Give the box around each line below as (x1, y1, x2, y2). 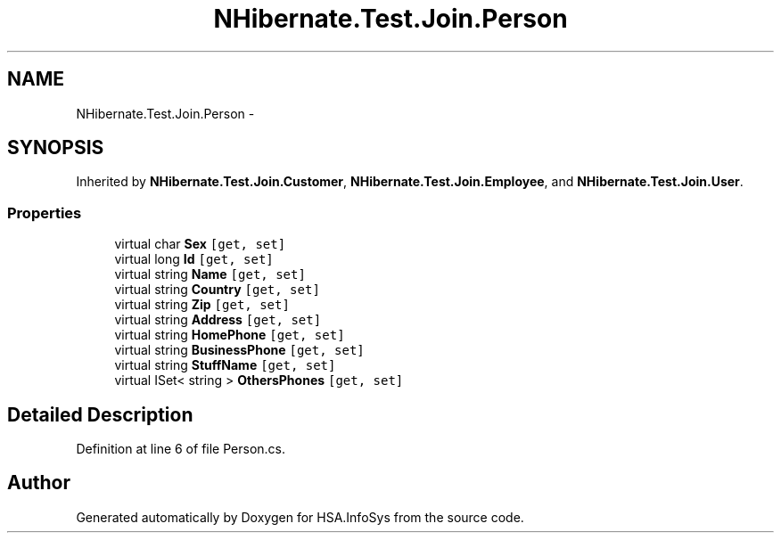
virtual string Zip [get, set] (114, 297, 290, 313)
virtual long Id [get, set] (114, 251, 274, 267)
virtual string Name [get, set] (114, 266, 306, 282)
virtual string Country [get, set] (114, 282, 320, 298)
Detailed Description (7, 403, 193, 426)
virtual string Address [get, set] (114, 312, 322, 328)
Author (7, 471, 70, 495)
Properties (7, 203, 82, 222)
